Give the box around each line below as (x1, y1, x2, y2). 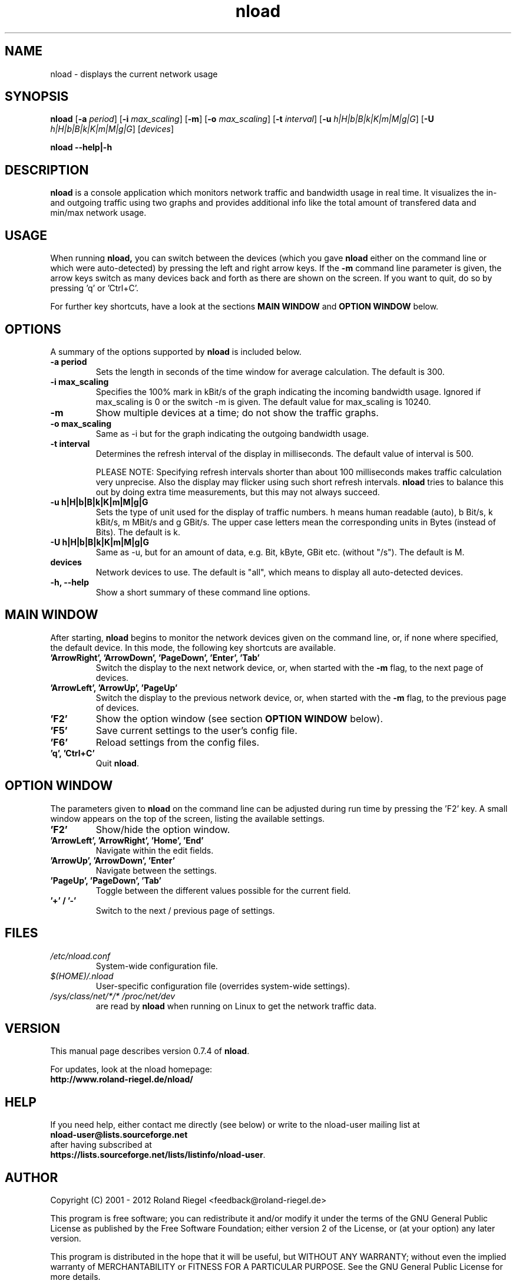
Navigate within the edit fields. (95, 845, 214, 855)
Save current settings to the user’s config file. (95, 724, 297, 736)
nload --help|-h (50, 142, 113, 153)
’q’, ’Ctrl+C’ (50, 748, 95, 758)
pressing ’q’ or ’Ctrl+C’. (50, 283, 138, 294)
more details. (50, 1272, 101, 1282)
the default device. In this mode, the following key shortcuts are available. (50, 642, 336, 653)
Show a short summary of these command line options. (95, 587, 310, 597)
